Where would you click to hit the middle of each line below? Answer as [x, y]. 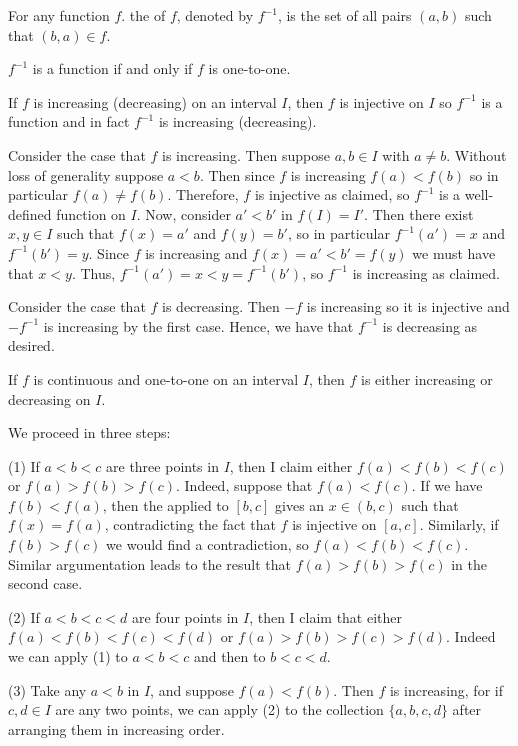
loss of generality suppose [86, 174]
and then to [229, 656]
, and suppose [192, 689]
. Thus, [93, 272]
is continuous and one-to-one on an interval [166, 378]
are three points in [162, 465]
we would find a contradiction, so [207, 544]
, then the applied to [165, 504]
